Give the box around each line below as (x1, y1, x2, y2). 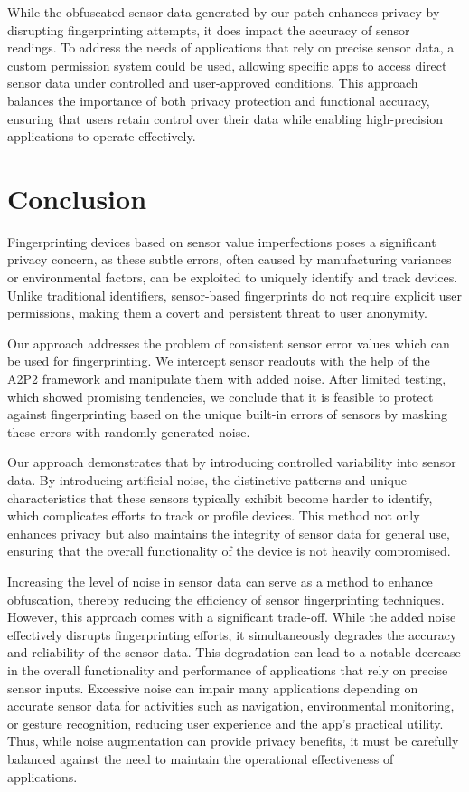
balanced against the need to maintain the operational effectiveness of (7, 749, 394, 768)
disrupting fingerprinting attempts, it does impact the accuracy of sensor (7, 20, 410, 39)
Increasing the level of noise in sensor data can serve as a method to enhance (7, 571, 433, 590)
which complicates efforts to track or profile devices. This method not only (7, 506, 420, 525)
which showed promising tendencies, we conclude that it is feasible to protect (7, 386, 434, 406)
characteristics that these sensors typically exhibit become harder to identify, (7, 488, 433, 507)
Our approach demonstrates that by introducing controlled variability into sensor (7, 453, 456, 472)
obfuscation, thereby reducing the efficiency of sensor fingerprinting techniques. (7, 589, 445, 608)
